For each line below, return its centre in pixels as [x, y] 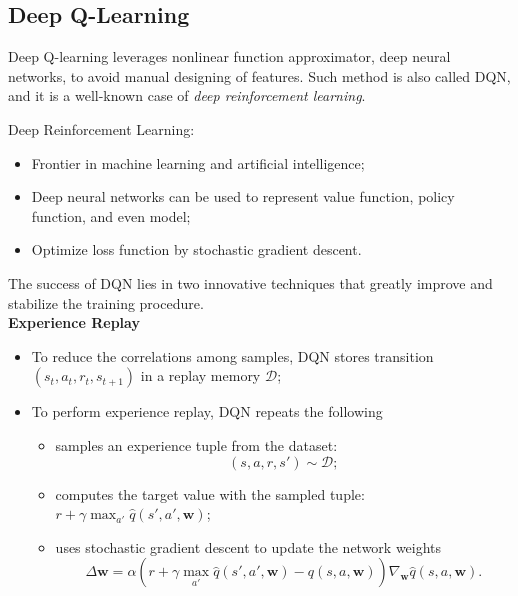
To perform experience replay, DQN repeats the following [207, 411]
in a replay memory [200, 375]
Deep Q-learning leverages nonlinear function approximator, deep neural [229, 56]
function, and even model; [111, 215]
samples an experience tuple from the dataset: [196, 444]
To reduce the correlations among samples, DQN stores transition [232, 355]
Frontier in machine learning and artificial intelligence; [198, 162]
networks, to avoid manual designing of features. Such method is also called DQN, [259, 75]
